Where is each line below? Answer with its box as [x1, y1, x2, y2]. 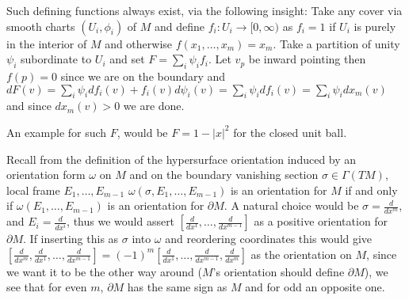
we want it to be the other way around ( [6, 263, 203, 279]
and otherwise [105, 35, 173, 51]
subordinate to [20, 51, 92, 67]
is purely [354, 17, 396, 34]
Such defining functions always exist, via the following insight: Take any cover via [6, 2, 403, 18]
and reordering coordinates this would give [165, 230, 373, 247]
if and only [345, 181, 398, 198]
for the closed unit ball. [233, 123, 347, 140]
